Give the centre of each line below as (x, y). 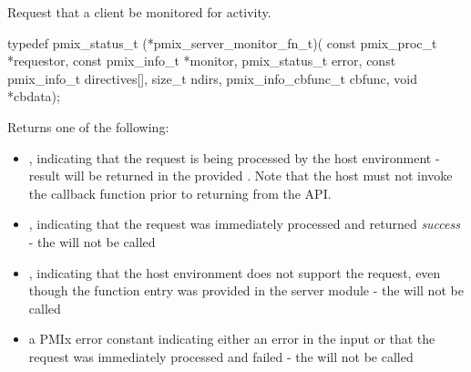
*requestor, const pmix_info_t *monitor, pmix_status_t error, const (202, 61)
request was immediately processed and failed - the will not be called (221, 356)
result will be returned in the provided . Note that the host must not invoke (241, 176)
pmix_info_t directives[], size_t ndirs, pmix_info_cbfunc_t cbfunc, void (212, 78)
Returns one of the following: (88, 126)
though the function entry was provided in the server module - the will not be (246, 290)
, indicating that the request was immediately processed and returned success (244, 224)
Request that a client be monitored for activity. (139, 12)
